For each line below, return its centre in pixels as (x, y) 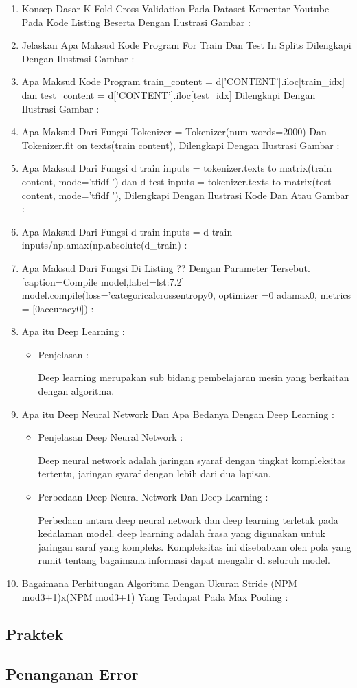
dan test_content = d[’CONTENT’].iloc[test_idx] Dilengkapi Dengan (169, 94)
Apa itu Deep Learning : (73, 331)
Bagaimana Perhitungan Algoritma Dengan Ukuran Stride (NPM (159, 583)
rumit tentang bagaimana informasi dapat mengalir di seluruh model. (184, 560)
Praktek (35, 633)
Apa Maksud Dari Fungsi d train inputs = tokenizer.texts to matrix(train (177, 168)
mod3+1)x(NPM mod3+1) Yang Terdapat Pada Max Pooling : (155, 596)
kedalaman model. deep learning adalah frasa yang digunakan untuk (182, 533)
